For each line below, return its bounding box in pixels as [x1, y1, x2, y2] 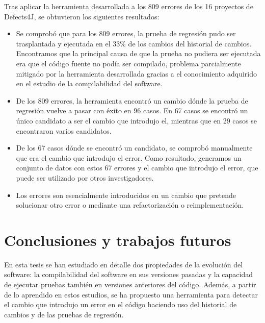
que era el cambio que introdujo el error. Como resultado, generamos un [16, 152, 242, 163]
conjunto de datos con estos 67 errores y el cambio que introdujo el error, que [16, 162, 258, 173]
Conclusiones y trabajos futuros [4, 229, 231, 250]
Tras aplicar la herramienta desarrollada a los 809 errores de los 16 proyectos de [4, 1, 253, 11]
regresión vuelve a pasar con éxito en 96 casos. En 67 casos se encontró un [16, 105, 248, 116]
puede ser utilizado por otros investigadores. [16, 172, 154, 183]
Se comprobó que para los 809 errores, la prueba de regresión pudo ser [16, 28, 236, 39]
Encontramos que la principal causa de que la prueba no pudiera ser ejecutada [16, 48, 261, 59]
